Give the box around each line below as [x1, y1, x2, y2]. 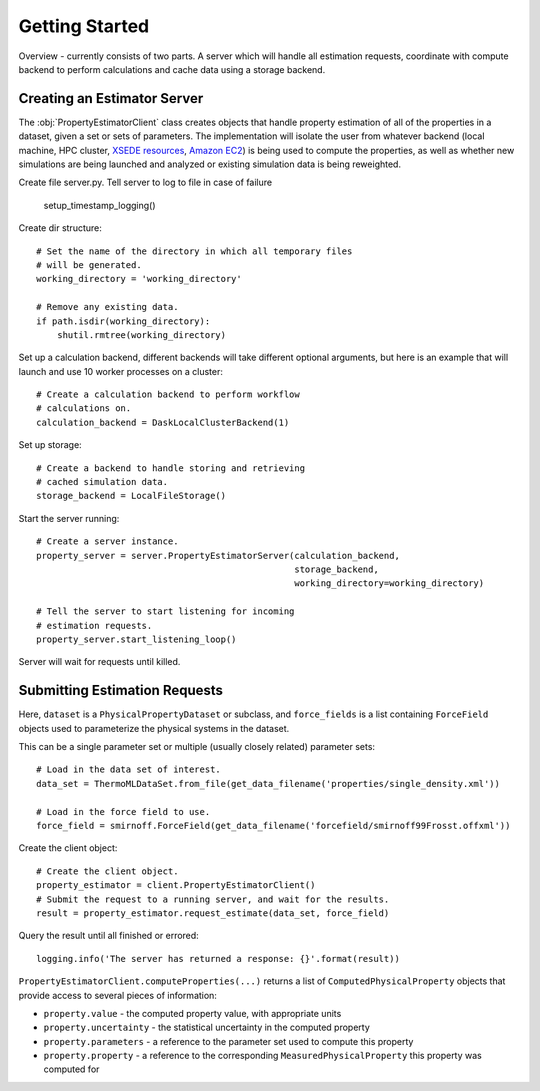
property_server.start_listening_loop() [36, 633, 237, 645]
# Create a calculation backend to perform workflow [36, 389, 300, 400]
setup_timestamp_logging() [43, 199, 156, 211]
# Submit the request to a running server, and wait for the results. [36, 893, 390, 905]
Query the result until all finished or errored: [18, 930, 199, 942]
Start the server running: [18, 512, 120, 524]
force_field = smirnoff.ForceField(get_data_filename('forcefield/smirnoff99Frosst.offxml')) [36, 820, 511, 831]
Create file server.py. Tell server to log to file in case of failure [18, 176, 273, 189]
